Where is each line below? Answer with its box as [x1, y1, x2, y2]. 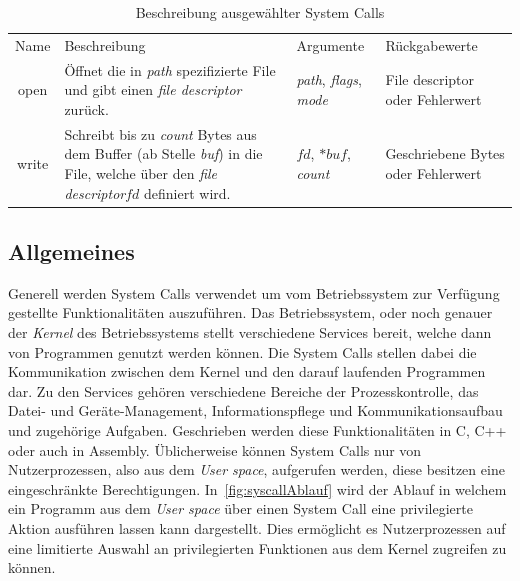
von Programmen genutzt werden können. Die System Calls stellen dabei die [8, 341, 477, 362]
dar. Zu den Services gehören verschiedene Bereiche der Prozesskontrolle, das [8, 380, 479, 401]
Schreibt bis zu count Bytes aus [64, 123, 257, 144]
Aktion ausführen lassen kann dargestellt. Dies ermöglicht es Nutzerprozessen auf [8, 517, 506, 538]
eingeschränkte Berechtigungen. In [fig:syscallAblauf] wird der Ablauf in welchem [8, 478, 507, 499]
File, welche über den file [64, 162, 218, 183]
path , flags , [296, 69, 362, 90]
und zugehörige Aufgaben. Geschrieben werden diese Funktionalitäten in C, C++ [8, 419, 507, 440]
